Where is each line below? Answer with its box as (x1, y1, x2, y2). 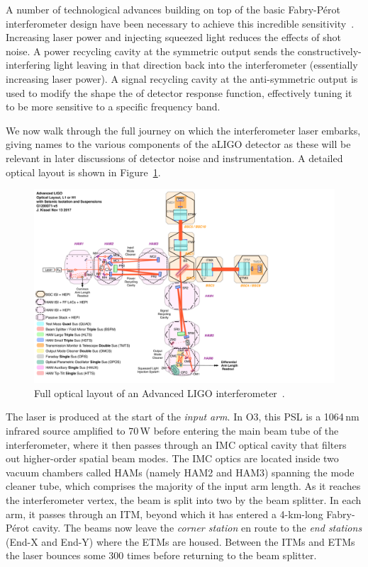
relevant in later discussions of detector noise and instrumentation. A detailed (6, 150, 343, 165)
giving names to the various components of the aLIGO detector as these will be (6, 137, 351, 151)
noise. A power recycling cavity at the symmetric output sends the (6, 43, 295, 58)
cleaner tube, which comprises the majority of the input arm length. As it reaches (6, 479, 361, 493)
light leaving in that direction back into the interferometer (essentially (53, 57, 358, 72)
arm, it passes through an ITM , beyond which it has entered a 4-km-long (6, 506, 323, 521)
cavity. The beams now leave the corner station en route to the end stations (32, 520, 362, 535)
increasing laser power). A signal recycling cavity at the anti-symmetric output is (6, 71, 358, 86)
